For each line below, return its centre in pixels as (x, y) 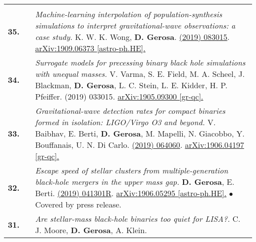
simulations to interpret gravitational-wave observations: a (135, 25)
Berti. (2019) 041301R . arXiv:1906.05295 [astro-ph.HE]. (131, 193)
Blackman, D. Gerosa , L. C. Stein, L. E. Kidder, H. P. (131, 85)
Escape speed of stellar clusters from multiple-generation (132, 170)
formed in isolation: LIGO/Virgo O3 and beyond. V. (125, 122)
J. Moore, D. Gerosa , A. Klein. (91, 230)
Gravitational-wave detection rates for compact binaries (130, 111)
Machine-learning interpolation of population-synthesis (129, 14)
